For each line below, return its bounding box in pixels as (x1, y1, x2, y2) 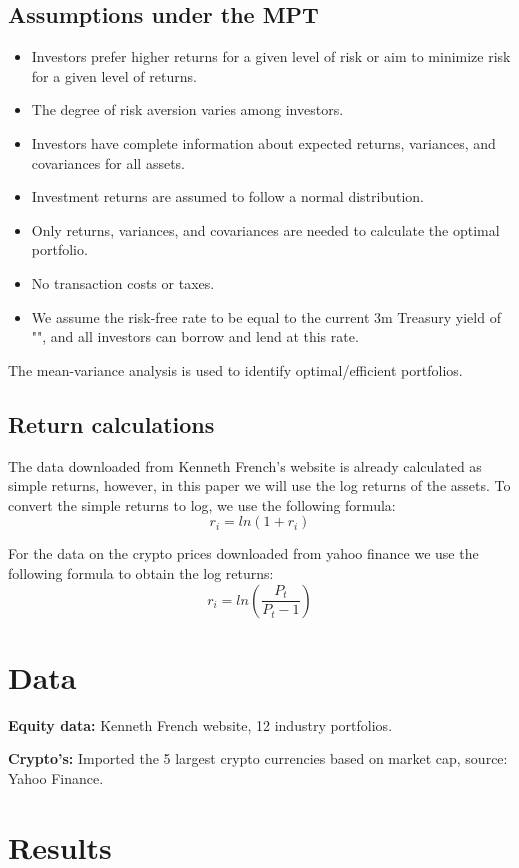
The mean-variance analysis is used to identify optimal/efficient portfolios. (8, 359, 463, 380)
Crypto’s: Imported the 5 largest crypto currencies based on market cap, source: (8, 748, 508, 769)
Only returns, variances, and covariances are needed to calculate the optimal (31, 219, 500, 240)
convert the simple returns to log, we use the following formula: (8, 494, 396, 515)
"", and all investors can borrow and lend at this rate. (31, 326, 359, 347)
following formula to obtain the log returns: (8, 562, 274, 583)
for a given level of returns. (31, 65, 197, 86)
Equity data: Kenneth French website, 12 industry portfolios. (8, 714, 393, 735)
